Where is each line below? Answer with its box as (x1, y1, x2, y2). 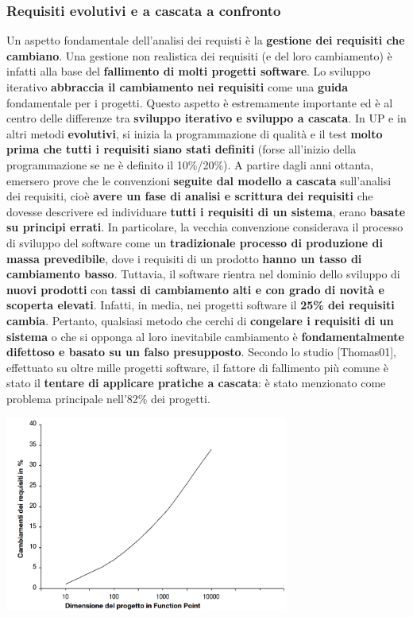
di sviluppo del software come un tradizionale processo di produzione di (6, 234, 383, 250)
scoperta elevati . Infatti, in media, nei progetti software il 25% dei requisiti (6, 297, 395, 313)
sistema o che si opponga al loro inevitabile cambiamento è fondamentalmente (6, 328, 404, 344)
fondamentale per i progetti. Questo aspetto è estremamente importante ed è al (6, 94, 393, 111)
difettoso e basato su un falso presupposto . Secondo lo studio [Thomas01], (6, 343, 396, 360)
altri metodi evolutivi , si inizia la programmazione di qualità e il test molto (6, 125, 383, 142)
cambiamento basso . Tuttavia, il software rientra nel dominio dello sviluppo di (6, 266, 400, 282)
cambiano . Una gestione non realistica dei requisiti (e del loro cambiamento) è (6, 47, 392, 64)
